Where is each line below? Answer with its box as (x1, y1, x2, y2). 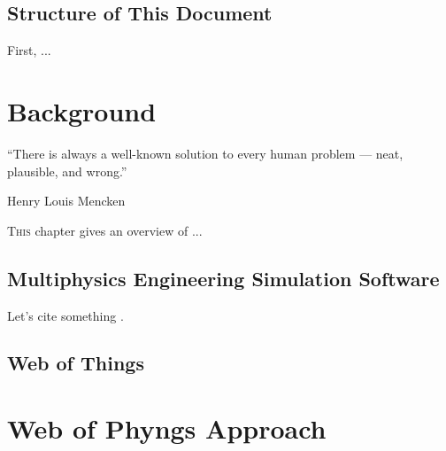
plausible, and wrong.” (7, 161, 127, 180)
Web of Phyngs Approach (7, 410, 327, 447)
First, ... (7, 41, 51, 59)
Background (7, 92, 157, 128)
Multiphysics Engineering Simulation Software (7, 264, 440, 292)
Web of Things (7, 349, 144, 377)
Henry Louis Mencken (7, 191, 126, 210)
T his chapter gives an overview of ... (7, 221, 203, 239)
